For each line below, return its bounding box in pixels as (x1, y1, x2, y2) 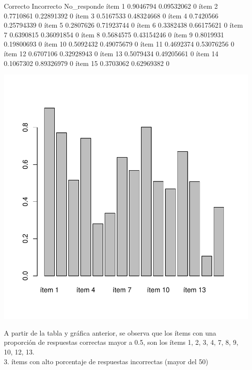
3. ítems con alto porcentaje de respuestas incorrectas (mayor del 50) (4, 356, 208, 366)
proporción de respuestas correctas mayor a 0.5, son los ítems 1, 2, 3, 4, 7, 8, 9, (4, 337, 238, 347)
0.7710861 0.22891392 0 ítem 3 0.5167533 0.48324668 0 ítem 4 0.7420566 (4, 10, 219, 20)
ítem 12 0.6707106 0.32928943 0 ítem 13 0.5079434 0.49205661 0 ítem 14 (4, 48, 219, 58)
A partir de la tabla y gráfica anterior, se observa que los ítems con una (4, 327, 217, 338)
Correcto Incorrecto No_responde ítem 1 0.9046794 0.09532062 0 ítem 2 (4, 1, 218, 11)
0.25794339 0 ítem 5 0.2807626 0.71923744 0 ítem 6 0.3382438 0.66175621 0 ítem (4, 20, 243, 30)
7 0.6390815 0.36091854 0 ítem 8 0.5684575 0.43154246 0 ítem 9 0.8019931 (4, 29, 224, 39)
